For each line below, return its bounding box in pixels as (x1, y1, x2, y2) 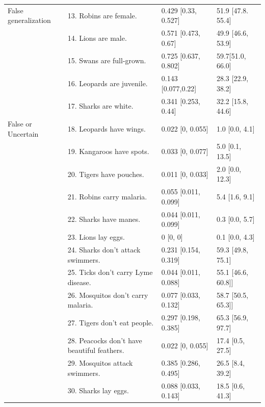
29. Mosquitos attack (67, 358, 133, 368)
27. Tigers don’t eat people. (67, 317, 154, 328)
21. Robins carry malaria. (67, 191, 147, 202)
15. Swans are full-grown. (67, 55, 146, 66)
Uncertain (8, 128, 39, 139)
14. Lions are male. (67, 32, 127, 43)
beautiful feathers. (67, 345, 124, 355)
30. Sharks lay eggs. (67, 385, 129, 396)
